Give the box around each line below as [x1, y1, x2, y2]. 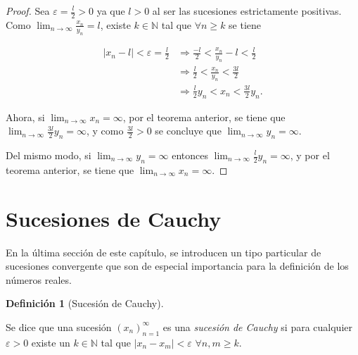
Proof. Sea [6, 4, 50, 18]
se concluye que [155, 123, 222, 138]
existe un [31, 335, 70, 349]
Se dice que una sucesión [6, 319, 112, 334]
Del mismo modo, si [6, 148, 91, 162]
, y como [87, 123, 124, 138]
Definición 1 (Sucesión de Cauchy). [6, 296, 164, 311]
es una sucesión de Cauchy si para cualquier [162, 319, 353, 334]
